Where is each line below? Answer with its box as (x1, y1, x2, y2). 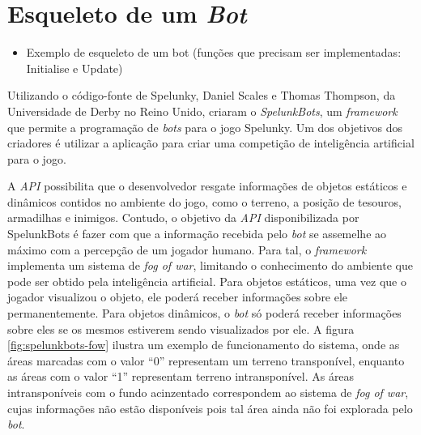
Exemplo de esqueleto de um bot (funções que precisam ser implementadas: (26, 44, 402, 61)
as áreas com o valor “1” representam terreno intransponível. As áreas (7, 368, 355, 385)
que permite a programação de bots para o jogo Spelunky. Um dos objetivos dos (7, 118, 402, 135)
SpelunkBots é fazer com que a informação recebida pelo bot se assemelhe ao (7, 225, 387, 242)
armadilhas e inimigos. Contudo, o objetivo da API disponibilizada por (7, 209, 359, 226)
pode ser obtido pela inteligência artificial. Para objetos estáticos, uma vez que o (7, 272, 406, 289)
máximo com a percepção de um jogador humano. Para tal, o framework (7, 241, 367, 258)
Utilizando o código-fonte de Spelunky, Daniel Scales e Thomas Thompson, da (7, 87, 396, 104)
